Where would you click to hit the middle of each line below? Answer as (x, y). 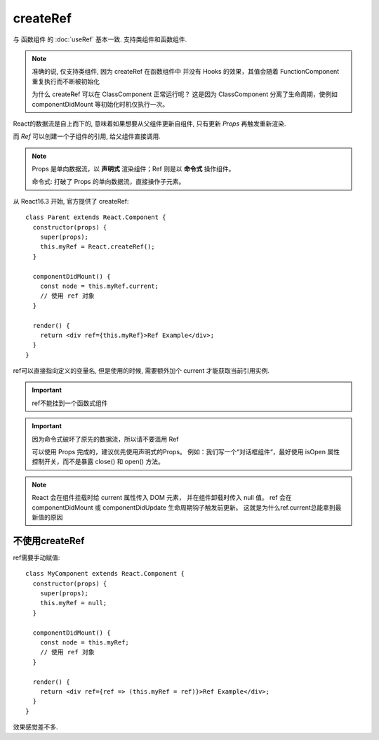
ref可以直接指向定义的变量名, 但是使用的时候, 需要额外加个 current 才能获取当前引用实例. (141, 371)
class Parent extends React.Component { (96, 217)
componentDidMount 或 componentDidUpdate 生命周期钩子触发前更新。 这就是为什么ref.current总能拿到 (184, 507)
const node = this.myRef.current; (99, 286)
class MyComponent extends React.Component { (105, 574)
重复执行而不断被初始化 (66, 81)
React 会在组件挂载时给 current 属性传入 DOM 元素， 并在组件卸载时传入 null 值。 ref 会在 (162, 498)
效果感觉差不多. (36, 727)
